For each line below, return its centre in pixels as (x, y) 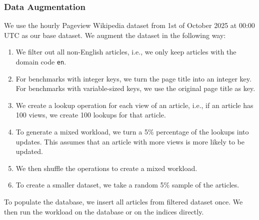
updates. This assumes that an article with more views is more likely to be (130, 141)
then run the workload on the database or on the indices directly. (104, 211)
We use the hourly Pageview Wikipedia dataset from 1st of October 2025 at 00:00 (129, 25)
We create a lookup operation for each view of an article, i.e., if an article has (134, 105)
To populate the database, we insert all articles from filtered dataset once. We (123, 201)
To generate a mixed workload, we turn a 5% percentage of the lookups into (132, 132)
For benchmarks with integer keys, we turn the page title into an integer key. (133, 78)
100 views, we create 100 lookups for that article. (91, 115)
